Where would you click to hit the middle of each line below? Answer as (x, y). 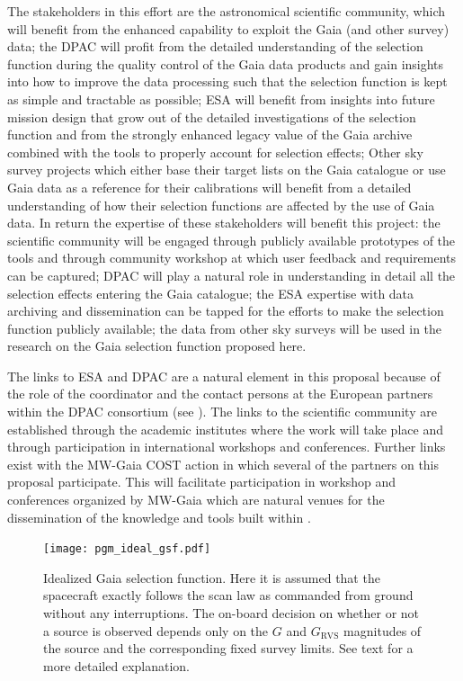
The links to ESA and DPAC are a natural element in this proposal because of (224, 376)
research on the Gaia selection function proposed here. (157, 346)
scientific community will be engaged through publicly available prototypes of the (231, 240)
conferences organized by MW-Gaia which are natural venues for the (196, 500)
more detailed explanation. (117, 665)
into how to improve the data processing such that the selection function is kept (227, 81)
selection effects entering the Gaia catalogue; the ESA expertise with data (211, 293)
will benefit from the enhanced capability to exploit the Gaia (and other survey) (228, 28)
